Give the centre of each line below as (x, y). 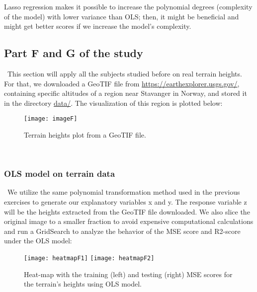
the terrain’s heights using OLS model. (83, 284)
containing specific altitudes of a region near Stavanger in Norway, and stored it (126, 93)
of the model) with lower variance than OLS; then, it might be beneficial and (122, 16)
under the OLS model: (38, 241)
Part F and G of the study (74, 53)
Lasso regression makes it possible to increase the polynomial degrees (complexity (128, 6)
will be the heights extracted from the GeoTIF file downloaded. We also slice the (127, 211)
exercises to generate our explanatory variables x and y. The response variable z (126, 202)
